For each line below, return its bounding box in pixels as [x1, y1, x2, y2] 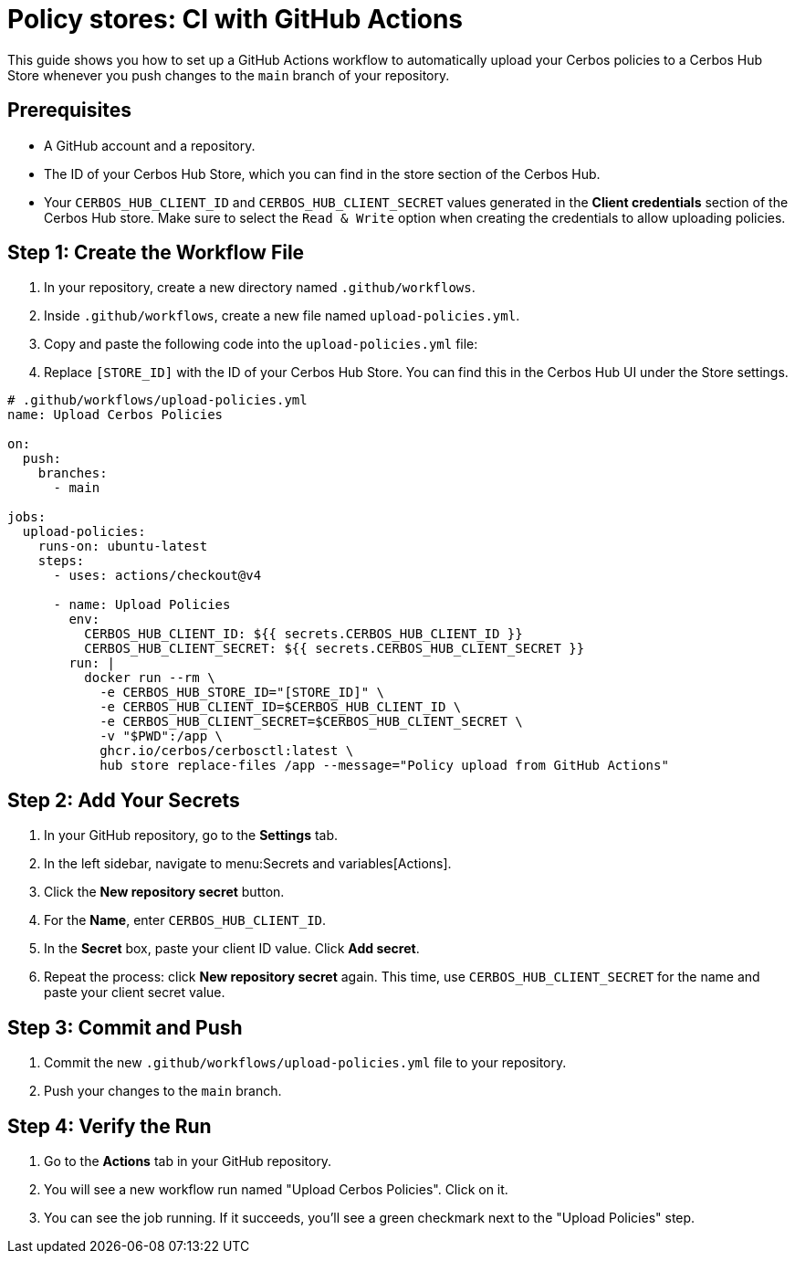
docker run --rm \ [84, 670, 215, 686]
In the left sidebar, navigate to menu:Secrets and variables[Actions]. [44, 856, 452, 872]
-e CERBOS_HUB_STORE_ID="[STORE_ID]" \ [99, 685, 385, 700]
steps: [37, 553, 85, 569]
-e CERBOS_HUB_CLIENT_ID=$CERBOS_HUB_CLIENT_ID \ [99, 699, 462, 715]
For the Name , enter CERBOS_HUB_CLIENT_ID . [44, 912, 327, 929]
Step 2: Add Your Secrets [7, 788, 240, 812]
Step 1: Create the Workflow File [7, 241, 305, 265]
